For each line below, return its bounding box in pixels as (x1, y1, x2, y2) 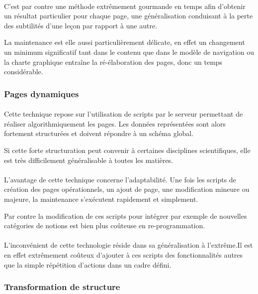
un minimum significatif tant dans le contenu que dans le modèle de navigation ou (4, 46, 255, 57)
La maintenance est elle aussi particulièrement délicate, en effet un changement (4, 37, 245, 47)
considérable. (4, 66, 43, 77)
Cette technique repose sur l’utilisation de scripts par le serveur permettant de (4, 109, 243, 119)
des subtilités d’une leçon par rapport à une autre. (4, 20, 158, 30)
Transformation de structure (4, 281, 120, 293)
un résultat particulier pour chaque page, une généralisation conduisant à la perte (4, 10, 253, 21)
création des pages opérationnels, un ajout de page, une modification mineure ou (4, 184, 250, 194)
